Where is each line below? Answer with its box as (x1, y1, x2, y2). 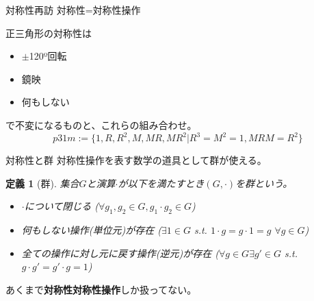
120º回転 (29, 49, 67, 63)
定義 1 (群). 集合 (5, 176, 79, 190)
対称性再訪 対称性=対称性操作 (5, 3, 141, 16)
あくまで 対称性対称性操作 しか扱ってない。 (5, 282, 197, 296)
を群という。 (235, 176, 293, 190)
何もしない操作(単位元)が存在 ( (21, 223, 161, 237)
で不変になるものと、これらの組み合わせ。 (5, 117, 197, 132)
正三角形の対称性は (5, 25, 92, 40)
